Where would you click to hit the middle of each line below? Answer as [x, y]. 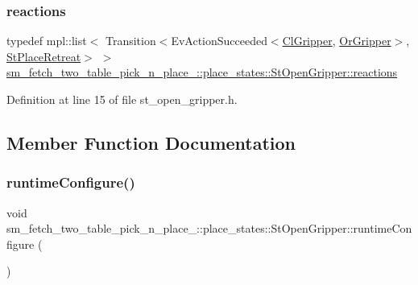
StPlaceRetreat [44, 56]
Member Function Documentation [151, 142]
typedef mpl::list [47, 41]
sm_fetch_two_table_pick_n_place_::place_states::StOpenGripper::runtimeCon [209, 228]
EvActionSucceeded [219, 41]
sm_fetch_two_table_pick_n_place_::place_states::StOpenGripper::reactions [202, 72]
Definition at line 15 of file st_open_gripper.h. [122, 99]
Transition [130, 41]
